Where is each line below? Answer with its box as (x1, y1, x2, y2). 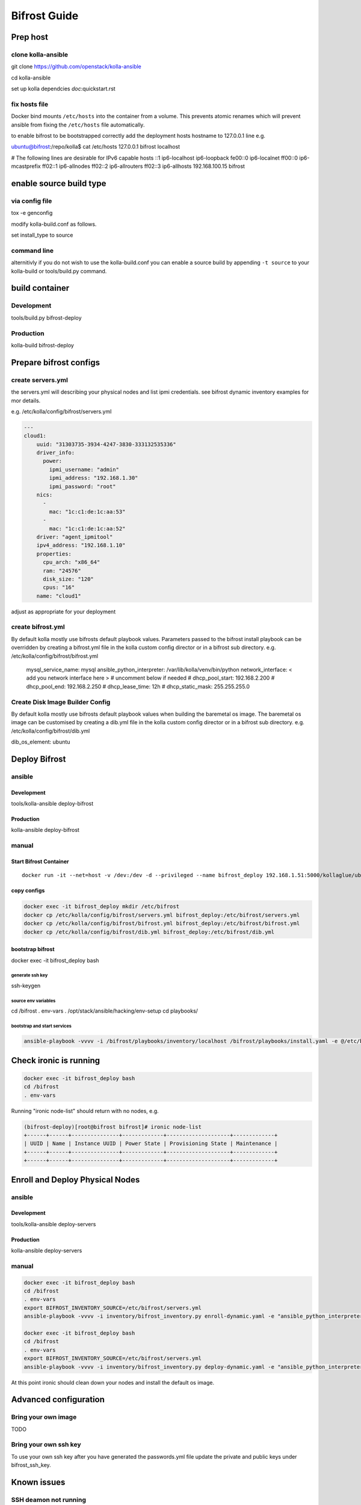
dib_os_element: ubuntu (11, 738, 70, 746)
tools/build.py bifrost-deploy (11, 314, 82, 321)
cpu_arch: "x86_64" (43, 559, 100, 566)
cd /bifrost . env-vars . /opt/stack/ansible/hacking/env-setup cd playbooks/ (11, 1007, 199, 1014)
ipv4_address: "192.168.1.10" (36, 542, 126, 549)
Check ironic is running (11, 1055, 100, 1066)
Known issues (11, 1477, 66, 1488)
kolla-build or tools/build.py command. (11, 267, 107, 275)
